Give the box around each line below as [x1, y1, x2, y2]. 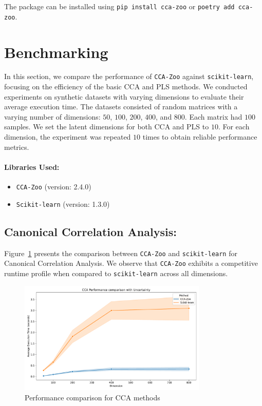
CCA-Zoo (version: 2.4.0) [16, 181, 91, 192]
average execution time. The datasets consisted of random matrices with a [4, 101, 238, 112]
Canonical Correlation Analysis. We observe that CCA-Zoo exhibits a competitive [4, 258, 258, 268]
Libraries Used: [4, 161, 60, 172]
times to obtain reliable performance [142, 131, 257, 142]
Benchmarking [4, 41, 108, 62]
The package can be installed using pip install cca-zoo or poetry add [4, 1, 235, 11]
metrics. [4, 141, 29, 152]
